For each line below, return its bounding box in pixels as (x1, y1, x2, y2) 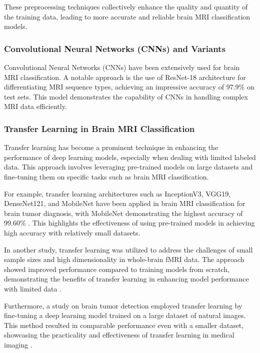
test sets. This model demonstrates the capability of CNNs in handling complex (4, 91, 248, 101)
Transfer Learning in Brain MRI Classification (4, 122, 195, 134)
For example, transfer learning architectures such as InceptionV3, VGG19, (4, 188, 231, 198)
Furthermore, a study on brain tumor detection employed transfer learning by (4, 300, 242, 310)
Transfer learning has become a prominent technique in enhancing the (4, 142, 218, 152)
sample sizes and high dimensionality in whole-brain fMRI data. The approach (4, 254, 244, 264)
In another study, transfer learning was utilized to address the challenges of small (4, 244, 253, 254)
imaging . (4, 339, 32, 349)
